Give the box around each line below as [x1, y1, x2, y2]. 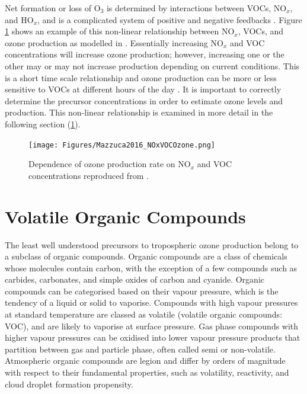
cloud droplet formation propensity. [5, 377, 133, 390]
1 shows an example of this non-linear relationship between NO [5, 25, 235, 37]
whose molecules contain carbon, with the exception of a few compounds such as [5, 261, 298, 274]
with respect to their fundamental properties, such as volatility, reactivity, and [5, 366, 289, 379]
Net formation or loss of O [5, 2, 101, 14]
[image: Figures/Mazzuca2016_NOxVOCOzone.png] [28, 140, 215, 149]
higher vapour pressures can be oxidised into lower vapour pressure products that [5, 331, 300, 344]
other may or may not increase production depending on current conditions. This [5, 59, 300, 72]
